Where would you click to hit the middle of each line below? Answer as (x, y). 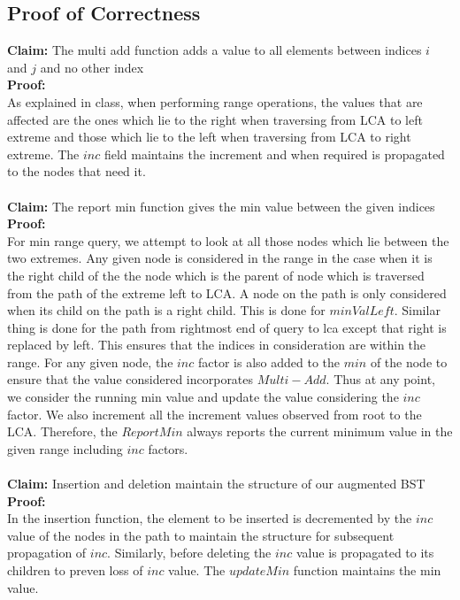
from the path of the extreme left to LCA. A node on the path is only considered (227, 292)
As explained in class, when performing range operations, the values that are (215, 101)
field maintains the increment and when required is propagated (274, 154)
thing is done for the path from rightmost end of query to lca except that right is (227, 327)
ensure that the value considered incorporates (130, 379)
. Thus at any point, (380, 379)
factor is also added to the (269, 362)
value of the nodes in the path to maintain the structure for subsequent (201, 535)
